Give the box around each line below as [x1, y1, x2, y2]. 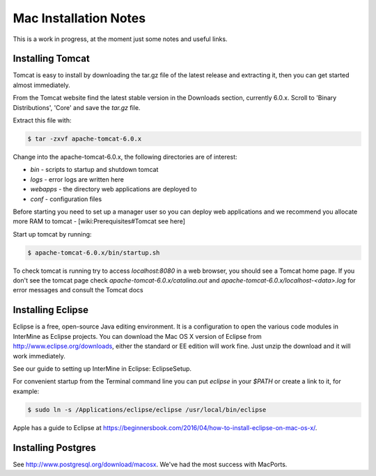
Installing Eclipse [13, 304, 89, 316]
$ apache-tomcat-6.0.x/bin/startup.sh [27, 248, 160, 257]
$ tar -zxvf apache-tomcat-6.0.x [27, 135, 142, 143]
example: [13, 387, 40, 395]
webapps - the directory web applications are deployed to [30, 185, 198, 193]
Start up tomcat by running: [13, 230, 92, 238]
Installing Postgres [13, 442, 97, 454]
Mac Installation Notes [13, 10, 146, 26]
